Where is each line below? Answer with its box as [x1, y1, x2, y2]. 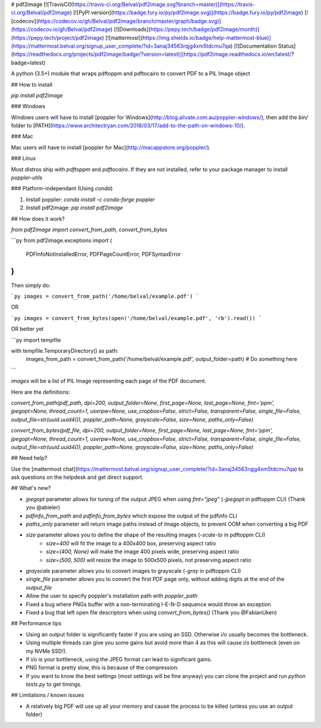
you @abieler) [26, 504, 61, 511]
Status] [278, 42, 296, 49]
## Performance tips [11, 620, 62, 627]
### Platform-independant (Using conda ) [11, 185, 113, 192]
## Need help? [11, 454, 48, 462]
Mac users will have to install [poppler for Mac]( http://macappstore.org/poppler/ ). [11, 143, 211, 151]
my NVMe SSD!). [26, 647, 68, 654]
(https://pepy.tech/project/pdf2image [11, 34, 103, 41]
